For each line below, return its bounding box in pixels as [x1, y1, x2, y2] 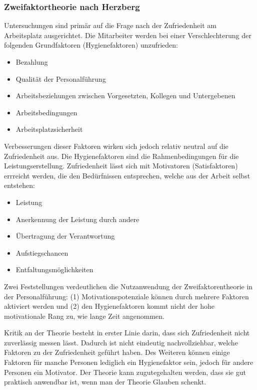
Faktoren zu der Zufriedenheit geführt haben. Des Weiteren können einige [4, 347, 230, 357]
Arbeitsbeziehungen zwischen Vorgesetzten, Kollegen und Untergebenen [15, 90, 235, 101]
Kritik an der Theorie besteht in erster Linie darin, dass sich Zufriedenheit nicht [4, 327, 250, 338]
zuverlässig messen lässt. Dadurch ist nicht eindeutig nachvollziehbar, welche [4, 337, 238, 347]
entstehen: [4, 180, 35, 190]
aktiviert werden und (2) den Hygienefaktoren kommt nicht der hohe [4, 301, 214, 311]
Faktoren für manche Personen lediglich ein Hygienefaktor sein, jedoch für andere [4, 357, 253, 367]
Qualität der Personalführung [15, 73, 106, 84]
